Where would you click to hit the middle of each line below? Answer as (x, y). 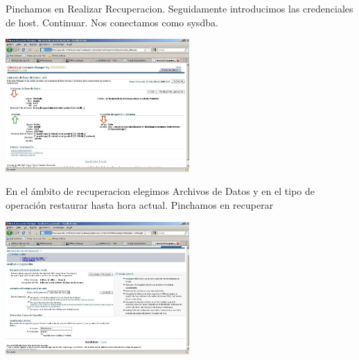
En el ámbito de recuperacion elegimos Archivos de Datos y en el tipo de (160, 191)
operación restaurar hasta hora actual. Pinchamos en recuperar (140, 205)
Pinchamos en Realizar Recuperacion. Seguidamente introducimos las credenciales (179, 8)
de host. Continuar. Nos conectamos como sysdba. (112, 22)
